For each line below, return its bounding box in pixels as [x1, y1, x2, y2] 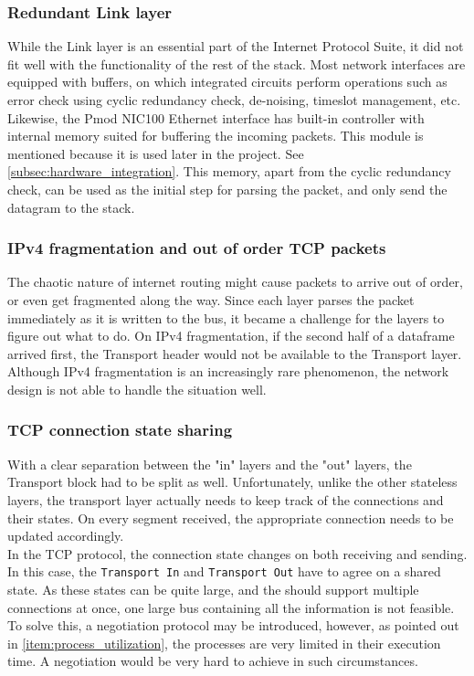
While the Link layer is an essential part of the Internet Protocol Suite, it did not [7, 37, 464, 56]
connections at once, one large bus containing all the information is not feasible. [7, 597, 455, 617]
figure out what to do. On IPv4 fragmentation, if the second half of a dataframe [7, 326, 455, 345]
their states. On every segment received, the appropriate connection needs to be [7, 508, 454, 527]
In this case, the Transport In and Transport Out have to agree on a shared [7, 562, 441, 581]
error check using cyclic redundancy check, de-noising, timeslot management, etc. [7, 90, 461, 109]
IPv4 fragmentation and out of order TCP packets [7, 237, 386, 259]
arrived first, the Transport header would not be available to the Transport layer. [7, 343, 462, 363]
